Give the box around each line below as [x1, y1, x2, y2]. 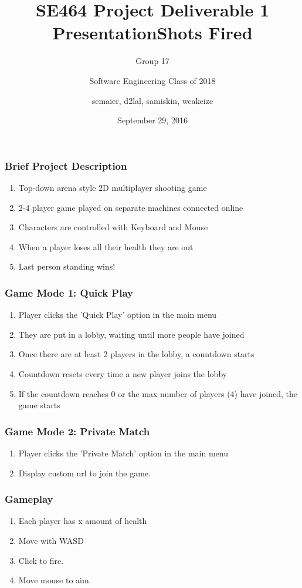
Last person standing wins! [18, 260, 116, 273]
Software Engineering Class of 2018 [89, 74, 216, 86]
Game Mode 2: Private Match [5, 424, 150, 438]
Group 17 [135, 55, 169, 67]
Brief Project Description [5, 158, 127, 173]
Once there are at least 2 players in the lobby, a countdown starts [18, 348, 255, 360]
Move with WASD [18, 534, 84, 546]
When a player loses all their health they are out [18, 240, 194, 253]
